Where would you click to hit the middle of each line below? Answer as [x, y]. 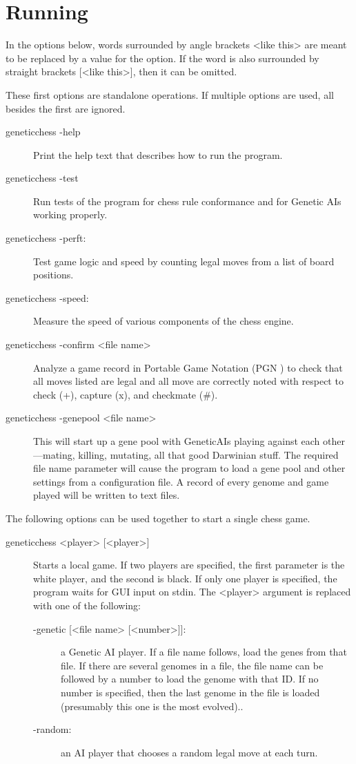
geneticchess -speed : [47, 297]
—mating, [54, 454]
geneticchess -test [42, 178]
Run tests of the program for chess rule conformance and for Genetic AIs [187, 201]
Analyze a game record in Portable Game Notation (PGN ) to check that [188, 367]
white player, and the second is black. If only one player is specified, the [185, 578]
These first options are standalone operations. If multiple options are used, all [170, 94]
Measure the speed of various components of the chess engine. [164, 321]
